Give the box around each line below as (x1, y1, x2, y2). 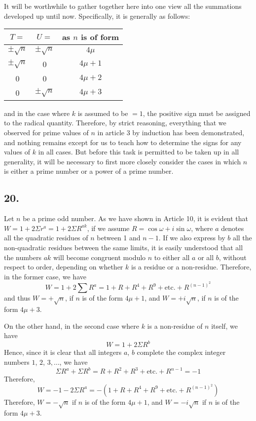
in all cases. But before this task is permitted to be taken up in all (38, 147, 239, 157)
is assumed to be (77, 108, 128, 118)
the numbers (4, 252, 41, 262)
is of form (80, 31, 119, 43)
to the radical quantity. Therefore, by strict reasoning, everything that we (4, 117, 226, 128)
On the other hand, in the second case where (4, 320, 139, 331)
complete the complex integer (137, 347, 226, 357)
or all (198, 252, 214, 262)
